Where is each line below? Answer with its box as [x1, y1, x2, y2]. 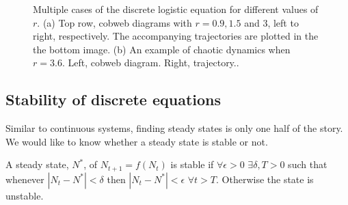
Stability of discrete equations [5, 89, 222, 110]
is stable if [170, 157, 214, 172]
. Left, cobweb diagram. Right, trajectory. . [62, 55, 239, 70]
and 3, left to [244, 15, 299, 29]
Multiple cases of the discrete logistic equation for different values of [33, 2, 319, 16]
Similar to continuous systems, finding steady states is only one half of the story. [5, 121, 343, 135]
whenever [5, 172, 44, 186]
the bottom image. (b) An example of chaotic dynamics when [33, 42, 291, 56]
